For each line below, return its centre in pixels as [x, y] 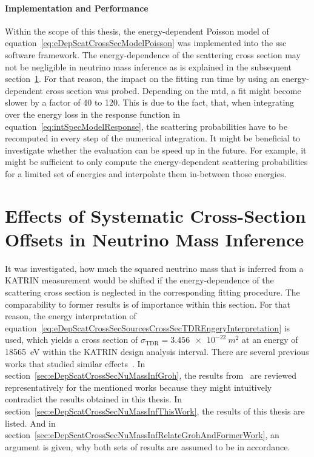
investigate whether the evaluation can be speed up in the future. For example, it [156, 150]
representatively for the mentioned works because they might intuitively [139, 387]
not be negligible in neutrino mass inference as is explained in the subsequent [149, 66]
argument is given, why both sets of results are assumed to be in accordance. [148, 446]
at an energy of [270, 340]
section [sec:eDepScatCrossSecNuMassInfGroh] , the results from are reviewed [151, 375]
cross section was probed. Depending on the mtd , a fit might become [173, 90]
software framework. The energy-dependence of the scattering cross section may [153, 54]
